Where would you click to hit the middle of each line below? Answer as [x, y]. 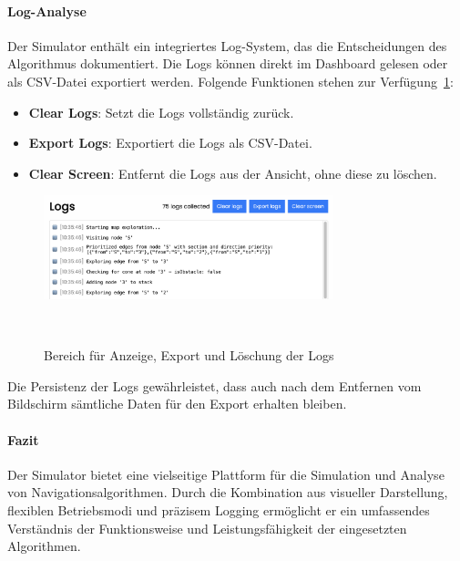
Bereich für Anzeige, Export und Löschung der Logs [189, 355]
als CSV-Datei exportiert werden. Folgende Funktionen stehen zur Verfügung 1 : [230, 81]
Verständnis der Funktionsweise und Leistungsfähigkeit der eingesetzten [207, 528]
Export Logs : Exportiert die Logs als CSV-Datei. [170, 143]
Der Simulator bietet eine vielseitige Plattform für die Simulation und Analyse [226, 474]
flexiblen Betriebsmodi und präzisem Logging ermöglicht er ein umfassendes [219, 509]
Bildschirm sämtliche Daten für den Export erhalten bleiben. [177, 404]
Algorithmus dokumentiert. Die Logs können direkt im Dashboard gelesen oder [228, 63]
